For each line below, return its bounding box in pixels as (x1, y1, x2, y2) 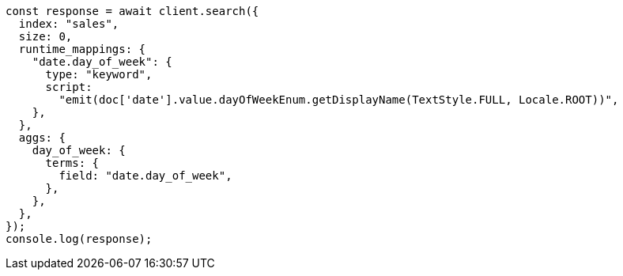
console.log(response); (6, 233, 153, 245)
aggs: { (18, 131, 66, 144)
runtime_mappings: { (18, 43, 146, 55)
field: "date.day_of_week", (59, 169, 232, 182)
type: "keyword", (45, 68, 153, 81)
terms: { (45, 157, 100, 169)
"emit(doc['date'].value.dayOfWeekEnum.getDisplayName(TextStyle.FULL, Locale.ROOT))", (59, 93, 619, 106)
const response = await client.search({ (6, 5, 259, 17)
